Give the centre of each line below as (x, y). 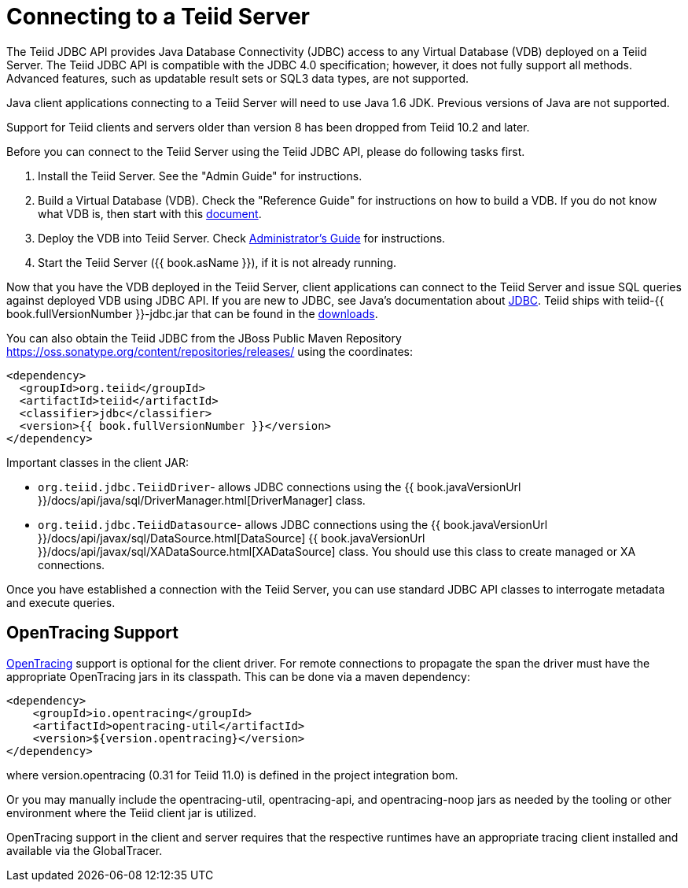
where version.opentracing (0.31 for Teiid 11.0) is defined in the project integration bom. (232, 775)
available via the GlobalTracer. (85, 850)
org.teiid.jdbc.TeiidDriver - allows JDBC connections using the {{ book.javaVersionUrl (280, 487)
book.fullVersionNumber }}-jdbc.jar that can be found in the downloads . (192, 313)
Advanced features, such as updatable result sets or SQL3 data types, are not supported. (238, 78)
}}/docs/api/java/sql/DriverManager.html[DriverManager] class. (202, 500)
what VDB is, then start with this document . (150, 213)
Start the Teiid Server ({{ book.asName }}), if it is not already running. (217, 262)
